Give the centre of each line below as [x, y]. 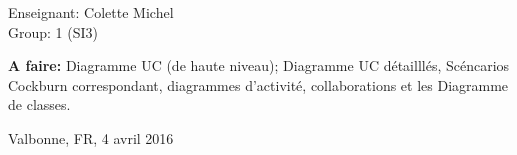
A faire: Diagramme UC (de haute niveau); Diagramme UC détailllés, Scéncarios [259, 65]
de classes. [39, 104]
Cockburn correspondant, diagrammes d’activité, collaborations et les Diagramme [258, 84]
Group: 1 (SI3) [53, 31]
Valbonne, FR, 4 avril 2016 [91, 137]
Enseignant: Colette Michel [91, 12]
